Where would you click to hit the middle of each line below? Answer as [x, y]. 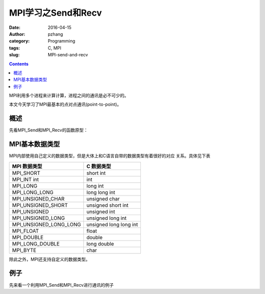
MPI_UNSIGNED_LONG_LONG [46, 224]
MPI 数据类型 [27, 166]
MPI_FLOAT [26, 231]
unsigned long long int [112, 224]
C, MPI [54, 48]
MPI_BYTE [24, 250]
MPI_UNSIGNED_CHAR [38, 198]
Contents [19, 64]
